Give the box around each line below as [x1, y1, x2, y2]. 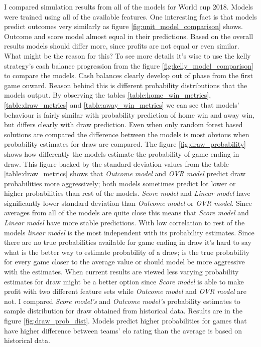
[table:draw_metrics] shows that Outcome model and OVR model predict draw [4, 168, 246, 179]
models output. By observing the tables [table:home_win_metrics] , [4, 90, 211, 100]
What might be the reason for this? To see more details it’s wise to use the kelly [4, 50, 251, 61]
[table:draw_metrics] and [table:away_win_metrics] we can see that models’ [4, 99, 239, 110]
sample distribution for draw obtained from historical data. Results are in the [4, 305, 242, 316]
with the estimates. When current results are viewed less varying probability [4, 266, 239, 277]
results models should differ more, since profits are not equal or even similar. [4, 41, 239, 51]
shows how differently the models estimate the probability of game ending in [4, 148, 239, 159]
